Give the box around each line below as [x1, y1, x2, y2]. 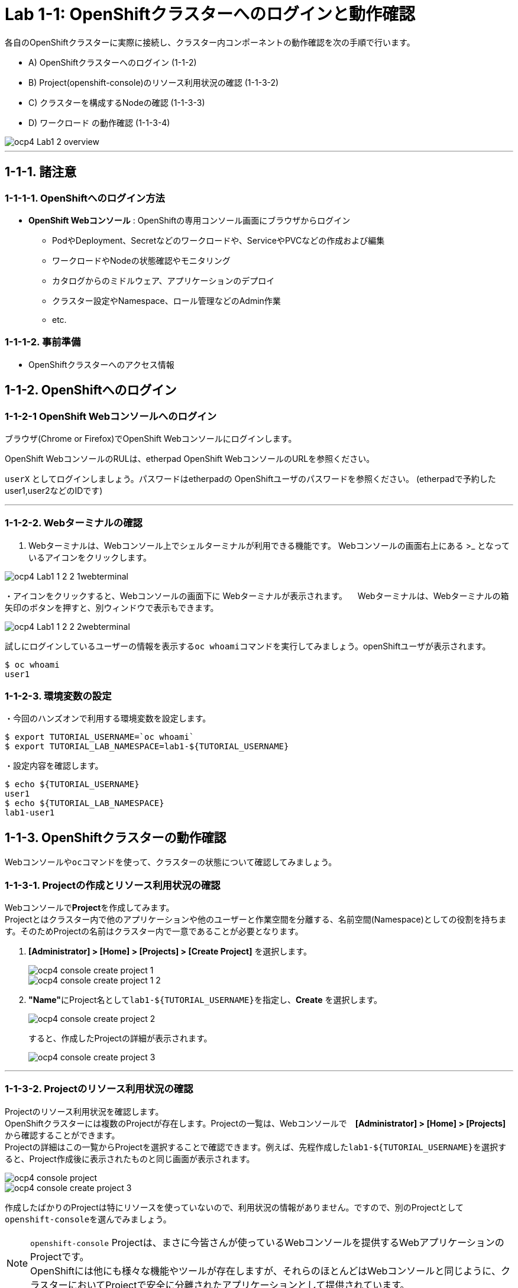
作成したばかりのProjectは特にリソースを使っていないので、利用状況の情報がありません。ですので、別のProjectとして [5, 1202, 464, 1212]
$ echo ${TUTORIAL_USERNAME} [5, 779, 140, 789]
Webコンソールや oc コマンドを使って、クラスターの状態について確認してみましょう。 [5, 857, 337, 868]
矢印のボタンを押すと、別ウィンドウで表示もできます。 [5, 602, 219, 613]
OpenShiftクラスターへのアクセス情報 [28, 359, 174, 370]
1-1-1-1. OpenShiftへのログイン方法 [5, 192, 165, 204]
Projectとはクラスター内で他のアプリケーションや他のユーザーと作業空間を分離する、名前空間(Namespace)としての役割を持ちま [5, 914, 507, 925]
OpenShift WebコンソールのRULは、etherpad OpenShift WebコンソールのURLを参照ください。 [5, 453, 375, 464]
